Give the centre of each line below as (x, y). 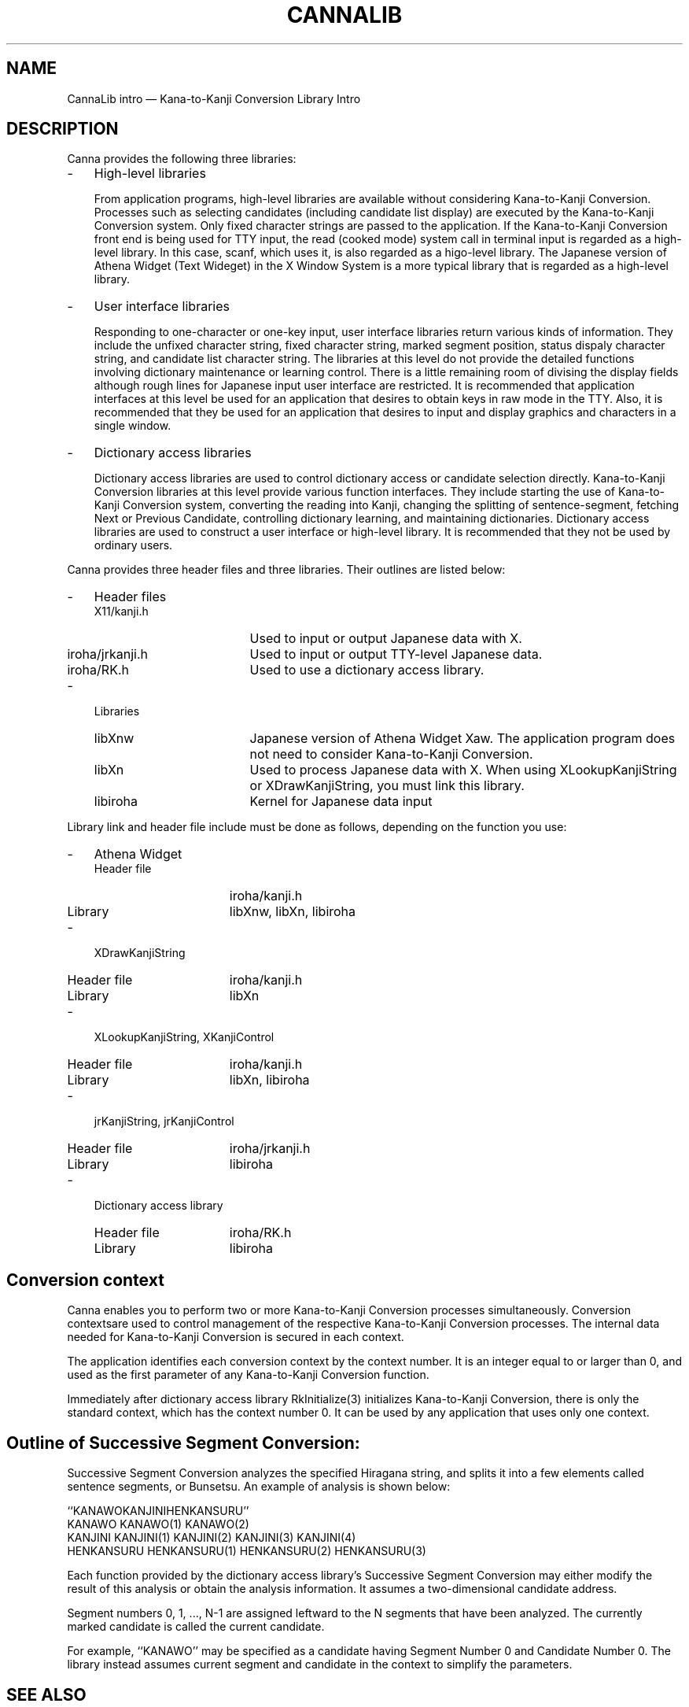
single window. (133, 426)
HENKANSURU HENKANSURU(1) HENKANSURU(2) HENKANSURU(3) (247, 1551)
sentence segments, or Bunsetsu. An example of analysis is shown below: (259, 1487)
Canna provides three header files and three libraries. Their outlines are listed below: (286, 570)
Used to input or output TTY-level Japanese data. (396, 654)
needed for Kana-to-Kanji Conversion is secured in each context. (236, 1337)
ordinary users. (133, 545)
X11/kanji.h (121, 611)
